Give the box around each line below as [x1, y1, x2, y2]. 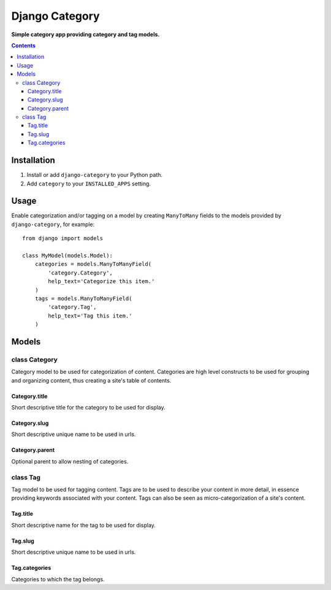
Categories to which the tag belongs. [11, 575, 105, 583]
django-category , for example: [11, 220, 95, 228]
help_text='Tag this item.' [48, 312, 132, 319]
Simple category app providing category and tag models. [11, 31, 160, 38]
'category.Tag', [48, 304, 97, 311]
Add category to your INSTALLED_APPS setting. [26, 180, 151, 187]
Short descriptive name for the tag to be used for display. [11, 521, 156, 529]
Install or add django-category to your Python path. [26, 171, 162, 179]
